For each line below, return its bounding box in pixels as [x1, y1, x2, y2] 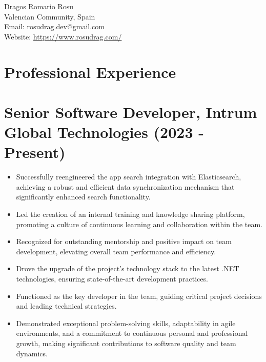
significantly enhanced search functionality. [16, 191, 151, 202]
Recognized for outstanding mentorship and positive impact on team [16, 236, 232, 247]
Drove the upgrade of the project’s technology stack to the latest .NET [16, 263, 239, 274]
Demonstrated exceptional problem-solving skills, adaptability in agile [16, 317, 236, 328]
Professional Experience [4, 61, 176, 82]
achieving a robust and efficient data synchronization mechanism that [16, 181, 235, 192]
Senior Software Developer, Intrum [4, 101, 257, 122]
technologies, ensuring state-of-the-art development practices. [16, 273, 208, 284]
